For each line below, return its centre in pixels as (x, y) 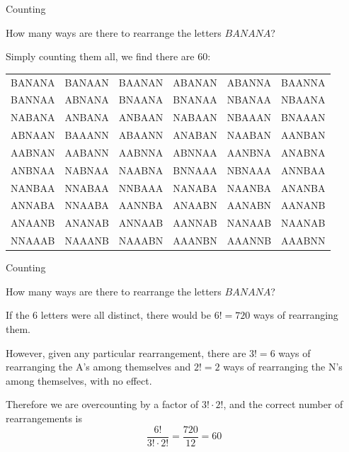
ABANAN (195, 82)
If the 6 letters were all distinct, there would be (108, 315)
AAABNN (303, 241)
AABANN (87, 152)
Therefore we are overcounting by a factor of (102, 404)
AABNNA (141, 152)
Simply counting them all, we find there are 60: (108, 56)
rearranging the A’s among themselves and (98, 367)
